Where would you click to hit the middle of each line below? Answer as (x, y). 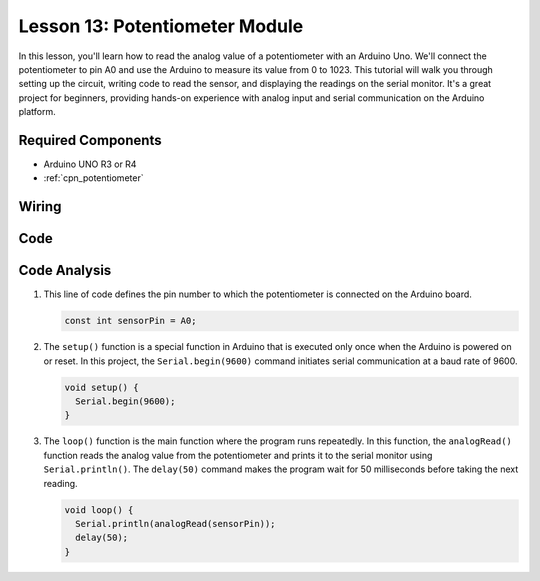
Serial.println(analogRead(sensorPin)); (175, 523)
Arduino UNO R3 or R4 (90, 164)
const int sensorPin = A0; (130, 321)
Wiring (40, 206)
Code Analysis (65, 270)
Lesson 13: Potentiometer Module (161, 26)
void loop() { (99, 509)
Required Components (90, 140)
